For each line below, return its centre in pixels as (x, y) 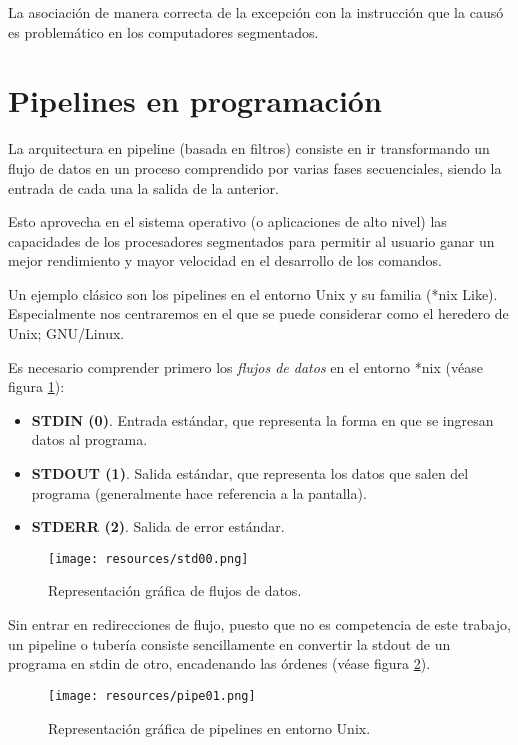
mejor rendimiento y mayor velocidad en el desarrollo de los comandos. (225, 260)
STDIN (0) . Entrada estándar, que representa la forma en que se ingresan (262, 419)
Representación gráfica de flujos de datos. (175, 590)
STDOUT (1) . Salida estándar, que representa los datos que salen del (250, 473)
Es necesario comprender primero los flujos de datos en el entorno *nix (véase (245, 366)
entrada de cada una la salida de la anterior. (143, 187)
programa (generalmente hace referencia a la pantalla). (199, 492)
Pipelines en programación (195, 100)
